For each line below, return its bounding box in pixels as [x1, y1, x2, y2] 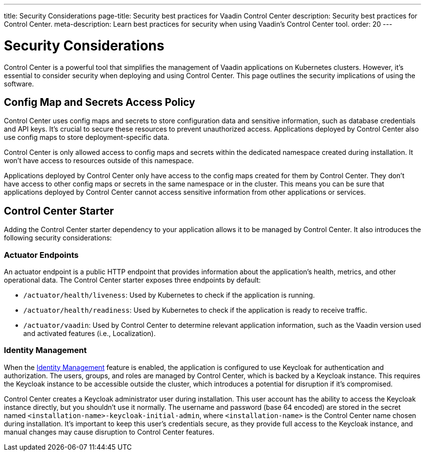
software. [4, 79, 34, 88]
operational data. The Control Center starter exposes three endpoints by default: [4, 275, 261, 284]
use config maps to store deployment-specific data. [4, 133, 169, 142]
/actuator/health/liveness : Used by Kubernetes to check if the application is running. [23, 290, 315, 299]
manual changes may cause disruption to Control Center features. [4, 427, 214, 436]
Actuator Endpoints [4, 250, 79, 260]
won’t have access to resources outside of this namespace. [4, 156, 194, 165]
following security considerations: [4, 234, 112, 242]
